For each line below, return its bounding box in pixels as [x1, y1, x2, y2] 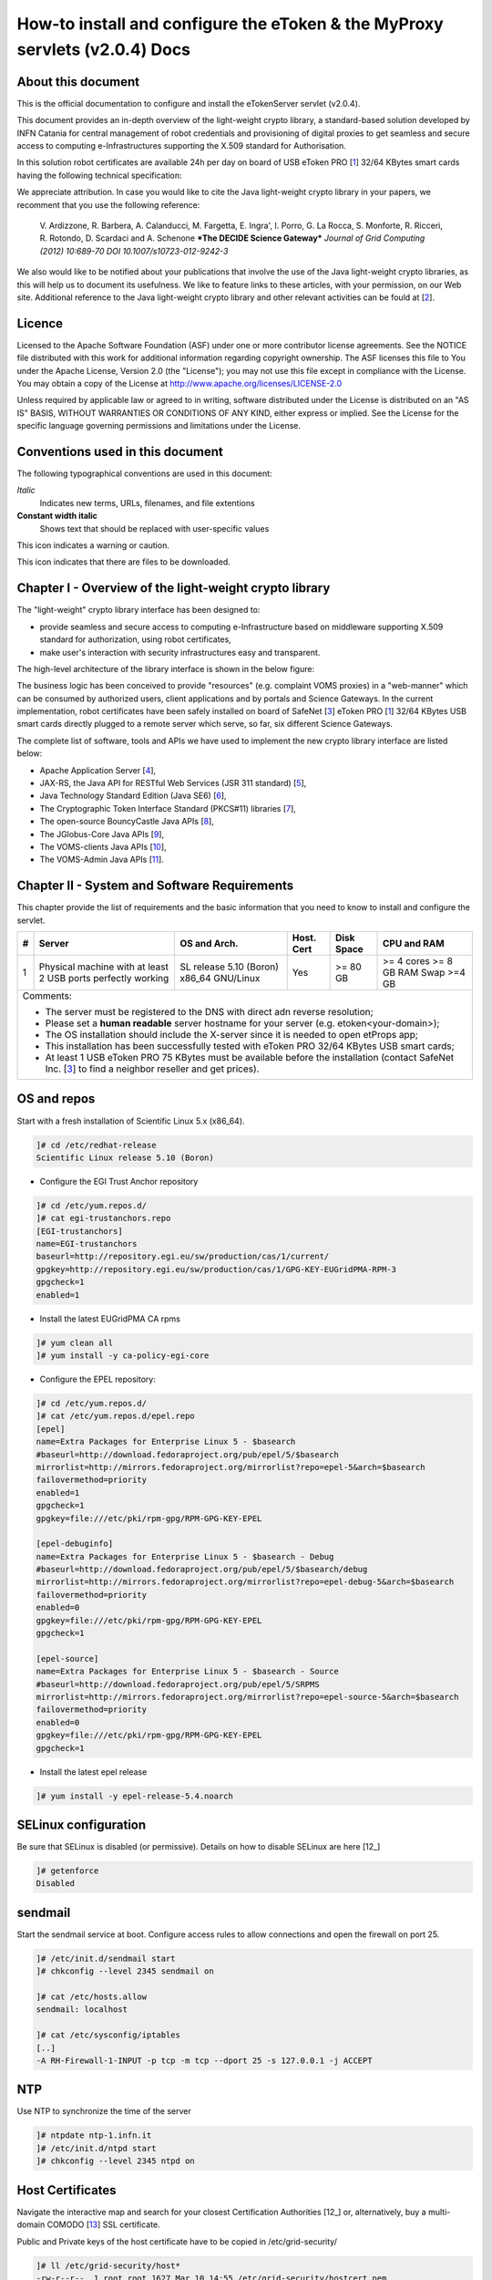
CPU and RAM [382, 938, 446, 950]
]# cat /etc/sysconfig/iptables [36, 2030, 181, 2040]
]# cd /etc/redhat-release [36, 1140, 157, 1150]
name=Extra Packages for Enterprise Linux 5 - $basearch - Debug [36, 1551, 334, 1561]
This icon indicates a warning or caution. [16, 540, 170, 551]
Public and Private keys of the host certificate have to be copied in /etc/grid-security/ [16, 2235, 337, 2247]
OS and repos [16, 1091, 96, 1107]
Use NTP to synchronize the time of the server [16, 2106, 191, 2117]
